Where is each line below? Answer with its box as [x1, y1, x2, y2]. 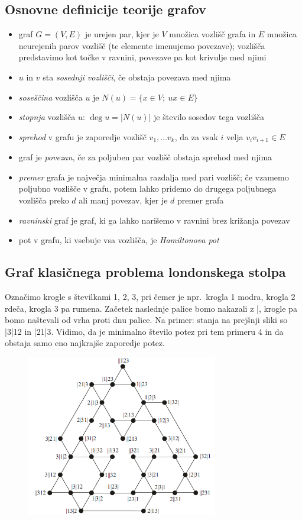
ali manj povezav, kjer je [79, 194, 168, 206]
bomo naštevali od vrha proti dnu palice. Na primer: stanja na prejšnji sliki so [5, 314, 288, 326]
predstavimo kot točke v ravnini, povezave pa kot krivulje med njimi [18, 51, 267, 63]
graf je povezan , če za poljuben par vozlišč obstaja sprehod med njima [18, 151, 272, 163]
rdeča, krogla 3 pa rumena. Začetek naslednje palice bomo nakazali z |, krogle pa [5, 302, 297, 314]
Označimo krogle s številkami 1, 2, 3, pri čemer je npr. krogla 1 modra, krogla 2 [5, 290, 295, 302]
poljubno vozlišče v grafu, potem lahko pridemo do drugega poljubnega [18, 182, 277, 195]
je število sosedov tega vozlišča [154, 111, 265, 123]
